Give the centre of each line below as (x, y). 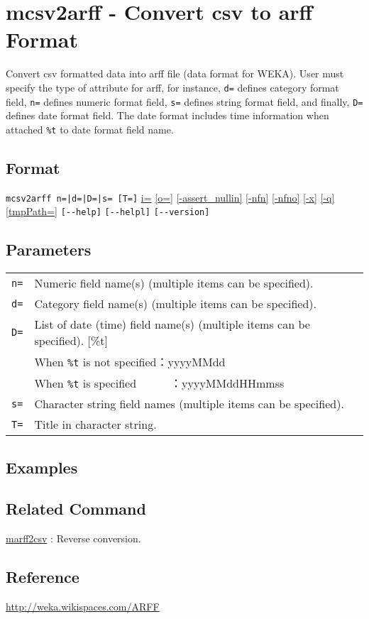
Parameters (49, 250)
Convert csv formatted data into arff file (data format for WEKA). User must (175, 73)
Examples (42, 467)
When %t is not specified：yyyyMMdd (130, 362)
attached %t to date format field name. (90, 129)
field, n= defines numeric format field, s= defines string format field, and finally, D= (184, 101)
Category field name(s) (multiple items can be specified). (175, 304)
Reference (43, 577)
